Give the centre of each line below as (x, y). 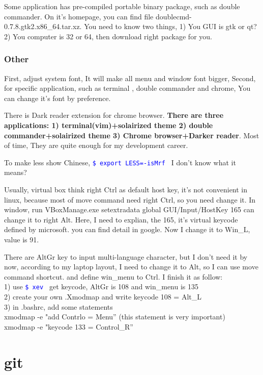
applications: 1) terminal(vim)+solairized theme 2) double (109, 125)
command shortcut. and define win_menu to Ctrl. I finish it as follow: (113, 276)
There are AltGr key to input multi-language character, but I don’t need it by (126, 256)
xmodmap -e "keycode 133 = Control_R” (69, 326)
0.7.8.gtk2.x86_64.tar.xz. (43, 26)
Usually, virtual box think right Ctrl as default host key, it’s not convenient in (126, 189)
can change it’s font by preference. (57, 98)
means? (16, 172)
